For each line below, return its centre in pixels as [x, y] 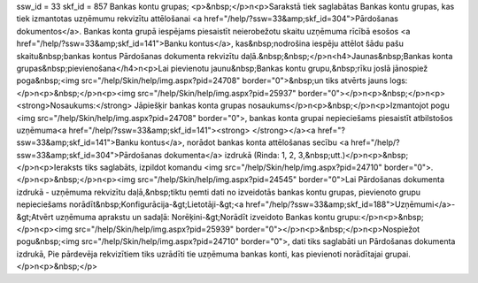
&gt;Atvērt [35, 217]
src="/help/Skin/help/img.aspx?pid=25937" [217, 93]
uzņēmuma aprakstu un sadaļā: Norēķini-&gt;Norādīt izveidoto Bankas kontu [195, 217]
